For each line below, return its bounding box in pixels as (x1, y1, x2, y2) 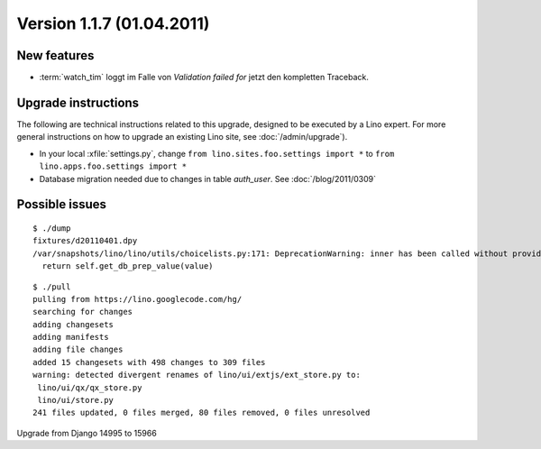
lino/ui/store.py (37, 395, 115, 406)
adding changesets (32, 319, 115, 329)
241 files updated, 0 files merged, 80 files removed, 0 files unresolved (32, 408, 371, 418)
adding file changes (32, 344, 124, 355)
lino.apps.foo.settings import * (39, 161, 188, 171)
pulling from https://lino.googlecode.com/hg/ (32, 294, 243, 304)
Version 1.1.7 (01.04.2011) (16, 14, 210, 33)
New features (16, 48, 95, 63)
